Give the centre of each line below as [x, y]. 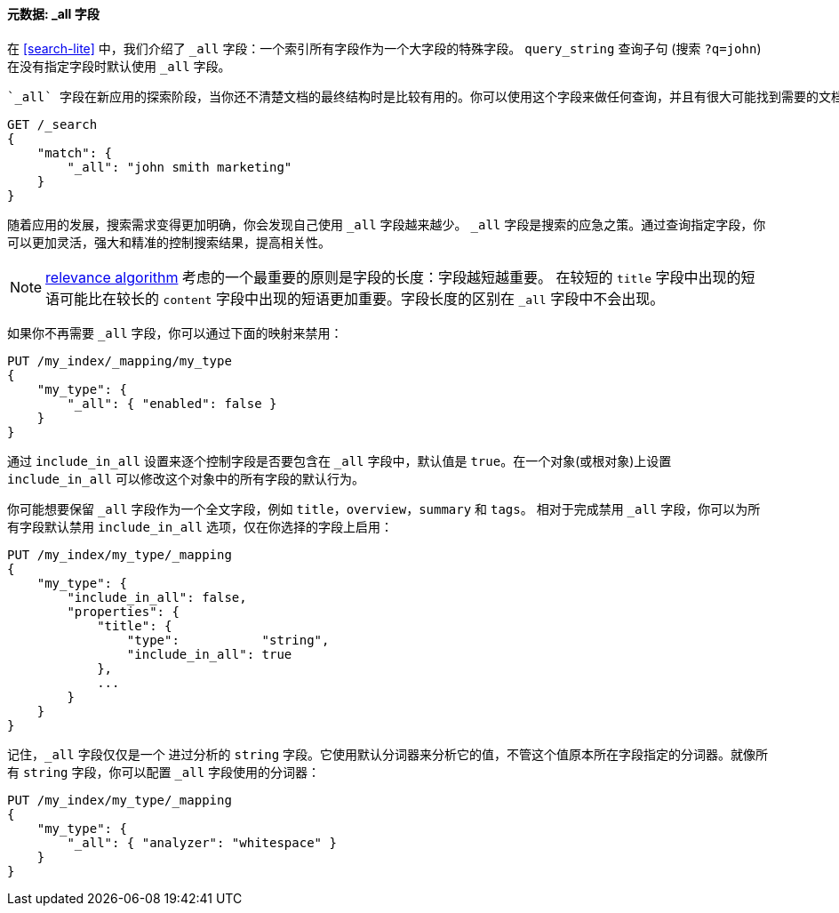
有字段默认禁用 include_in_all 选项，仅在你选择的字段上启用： [200, 526]
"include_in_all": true [209, 654]
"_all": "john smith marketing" [180, 167]
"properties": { [123, 611]
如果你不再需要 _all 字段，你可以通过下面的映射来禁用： [175, 332]
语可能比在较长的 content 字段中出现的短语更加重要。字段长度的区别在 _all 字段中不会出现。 [355, 298]
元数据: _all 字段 [53, 14]
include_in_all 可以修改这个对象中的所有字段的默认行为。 [186, 478]
